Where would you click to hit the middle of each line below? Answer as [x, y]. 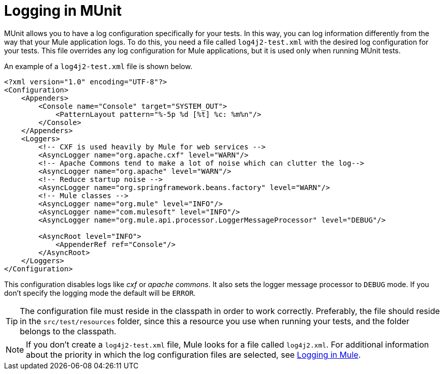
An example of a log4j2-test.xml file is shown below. [98, 66]
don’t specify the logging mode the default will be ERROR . [100, 293]
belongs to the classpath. [68, 331]
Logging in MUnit [63, 11]
